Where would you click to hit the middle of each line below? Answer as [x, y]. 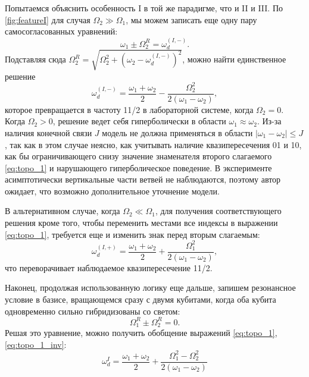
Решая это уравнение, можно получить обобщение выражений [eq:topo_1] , [141, 333]
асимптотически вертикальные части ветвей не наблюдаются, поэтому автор [143, 179]
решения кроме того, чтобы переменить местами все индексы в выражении [141, 223]
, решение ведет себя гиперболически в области [139, 121]
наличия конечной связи [49, 132]
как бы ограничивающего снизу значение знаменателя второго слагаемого [138, 156]
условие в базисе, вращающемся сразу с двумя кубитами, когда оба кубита [141, 299]
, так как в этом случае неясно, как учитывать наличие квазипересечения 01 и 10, [153, 144]
